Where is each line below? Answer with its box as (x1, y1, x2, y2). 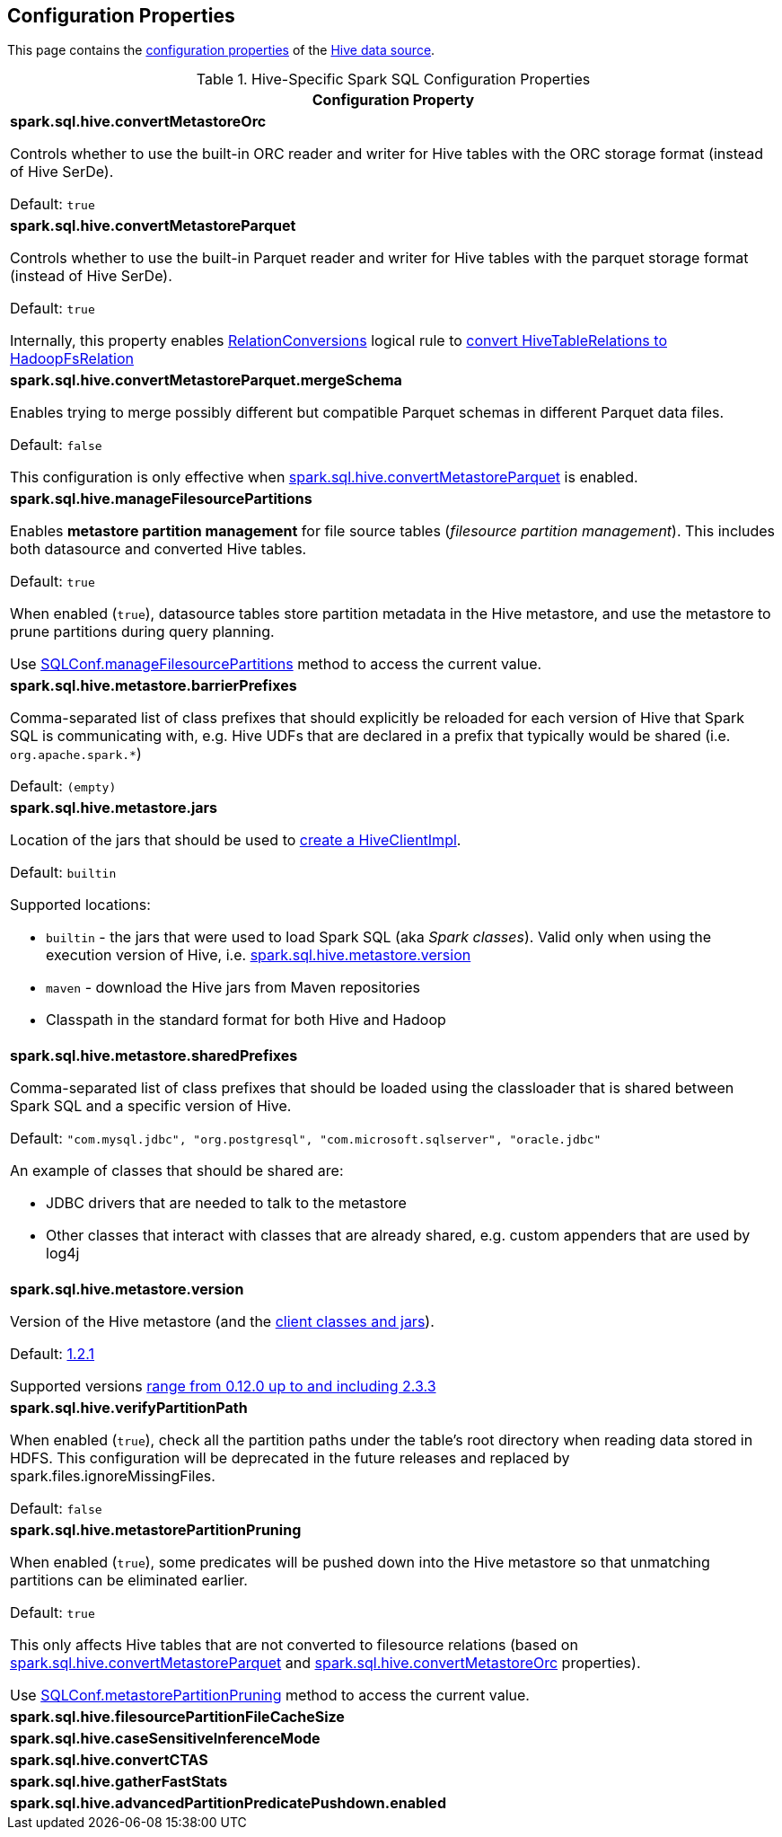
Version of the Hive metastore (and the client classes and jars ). (10, 1312, 435, 1331)
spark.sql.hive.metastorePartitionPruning (10, 1521, 302, 1540)
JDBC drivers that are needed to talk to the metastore (46, 1194, 407, 1213)
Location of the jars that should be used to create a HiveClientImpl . (10, 831, 461, 850)
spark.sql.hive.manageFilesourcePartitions (10, 490, 312, 508)
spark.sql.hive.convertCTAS (10, 1751, 208, 1770)
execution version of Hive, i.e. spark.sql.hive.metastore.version (46, 946, 471, 965)
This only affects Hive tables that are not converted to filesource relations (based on (10, 1636, 578, 1655)
